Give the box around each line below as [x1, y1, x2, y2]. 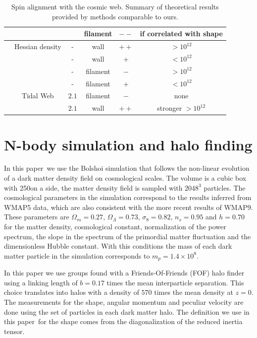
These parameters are [4, 211, 69, 222]
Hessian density [14, 41, 61, 52]
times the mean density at [154, 287, 233, 297]
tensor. [4, 326, 25, 336]
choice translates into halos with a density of [4, 287, 139, 297]
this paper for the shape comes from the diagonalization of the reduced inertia [4, 316, 243, 327]
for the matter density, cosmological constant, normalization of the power [4, 221, 226, 232]
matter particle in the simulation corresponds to [4, 250, 150, 261]
